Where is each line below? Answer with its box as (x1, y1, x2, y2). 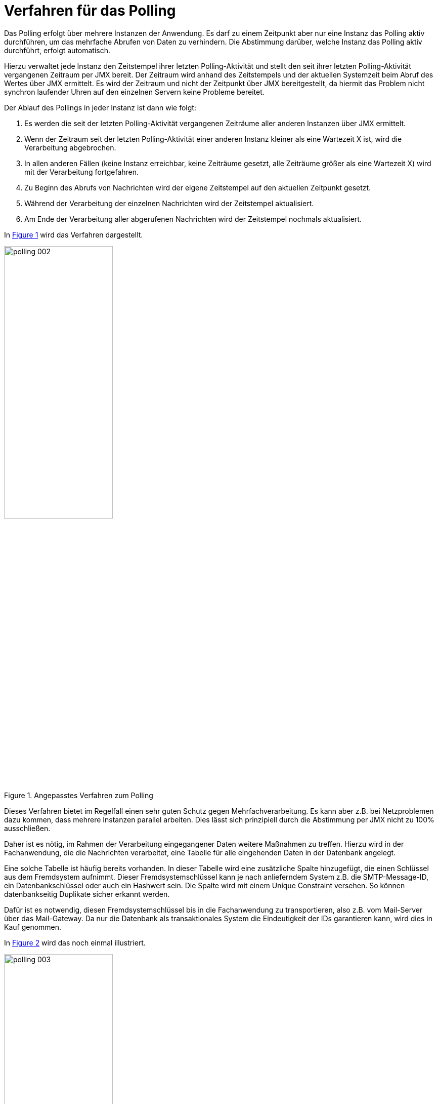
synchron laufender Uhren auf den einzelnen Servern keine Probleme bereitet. (4, 87, 265, 96)
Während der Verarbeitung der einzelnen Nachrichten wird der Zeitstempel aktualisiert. (24, 199, 314, 208)
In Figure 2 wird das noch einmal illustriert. (4, 938, 146, 947)
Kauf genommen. (4, 922, 62, 931)
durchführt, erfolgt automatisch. (4, 46, 111, 55)
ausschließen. (4, 823, 51, 833)
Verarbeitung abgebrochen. (24, 143, 116, 152)
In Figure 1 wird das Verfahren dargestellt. (4, 230, 143, 239)
